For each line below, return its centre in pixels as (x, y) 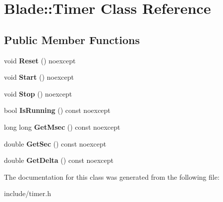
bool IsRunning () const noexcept (57, 110)
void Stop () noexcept (38, 93)
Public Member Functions (72, 39)
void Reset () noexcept (40, 60)
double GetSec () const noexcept (55, 143)
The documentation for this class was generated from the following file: (112, 177)
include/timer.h (28, 193)
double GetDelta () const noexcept (59, 160)
